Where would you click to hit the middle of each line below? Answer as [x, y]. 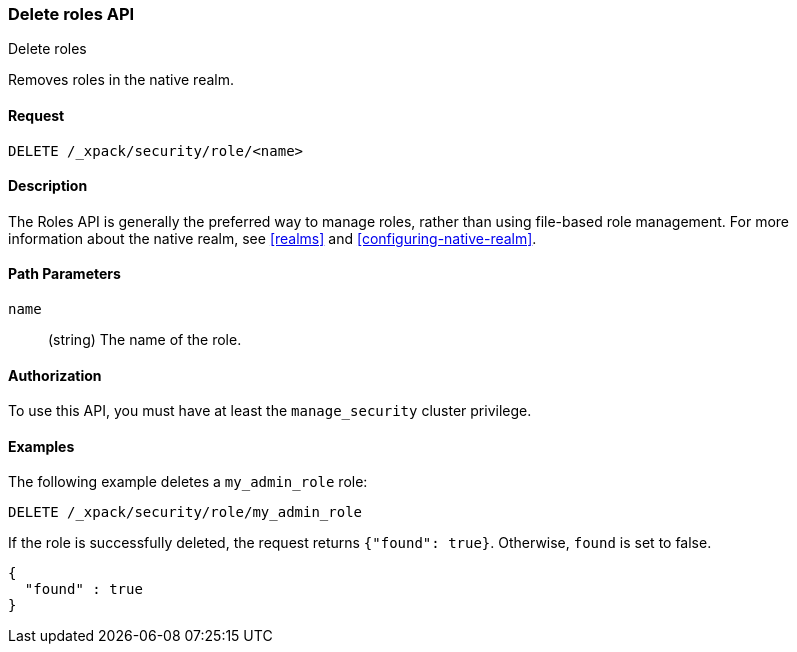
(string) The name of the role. [145, 340]
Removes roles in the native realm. [121, 80]
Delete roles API [71, 14]
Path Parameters [64, 274]
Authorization [55, 375]
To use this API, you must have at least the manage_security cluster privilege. [270, 411]
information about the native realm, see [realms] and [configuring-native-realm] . [272, 238]
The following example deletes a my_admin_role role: [188, 482]
